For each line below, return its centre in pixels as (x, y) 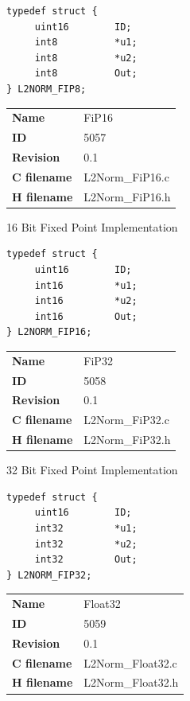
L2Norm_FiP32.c (126, 420)
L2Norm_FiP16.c (126, 176)
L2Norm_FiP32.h (127, 440)
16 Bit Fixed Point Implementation (92, 226)
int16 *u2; (86, 301)
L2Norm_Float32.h (131, 682)
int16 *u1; (86, 285)
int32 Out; (86, 560)
